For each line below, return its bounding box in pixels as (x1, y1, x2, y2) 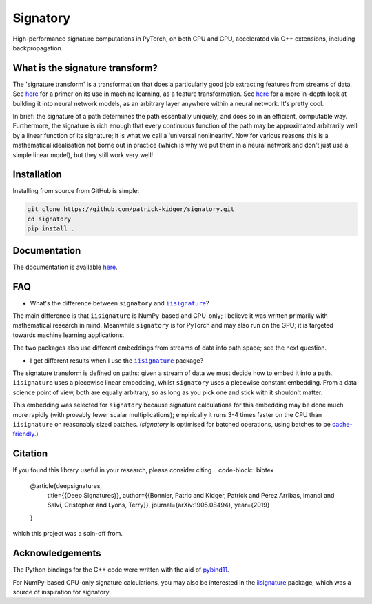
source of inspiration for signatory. (12, 587, 111, 596)
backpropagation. (12, 43, 63, 52)
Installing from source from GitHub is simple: (12, 187, 140, 195)
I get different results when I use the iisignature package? (30, 356, 203, 365)
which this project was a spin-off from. (12, 530, 123, 538)
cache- (331, 420, 353, 428)
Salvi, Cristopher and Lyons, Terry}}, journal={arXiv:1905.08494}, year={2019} (47, 501, 270, 510)
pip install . (27, 225, 75, 232)
